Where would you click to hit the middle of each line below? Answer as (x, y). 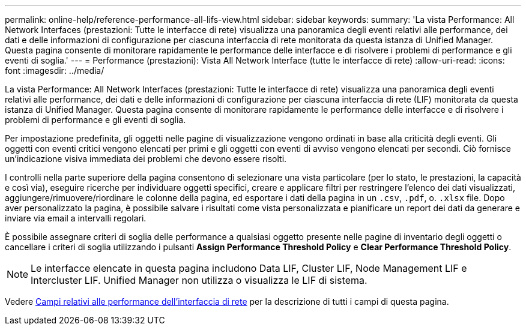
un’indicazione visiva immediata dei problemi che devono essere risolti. (146, 159)
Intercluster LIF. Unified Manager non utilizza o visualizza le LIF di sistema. (199, 280)
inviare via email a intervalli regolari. (76, 218)
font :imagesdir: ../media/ (55, 70)
